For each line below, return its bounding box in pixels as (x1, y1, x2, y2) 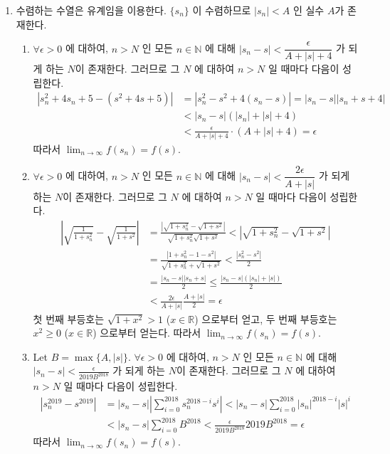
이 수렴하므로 (192, 3, 251, 17)
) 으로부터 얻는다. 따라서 (93, 325, 201, 340)
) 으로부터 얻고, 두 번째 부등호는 (194, 311, 337, 326)
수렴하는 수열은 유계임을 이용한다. (16, 3, 167, 17)
